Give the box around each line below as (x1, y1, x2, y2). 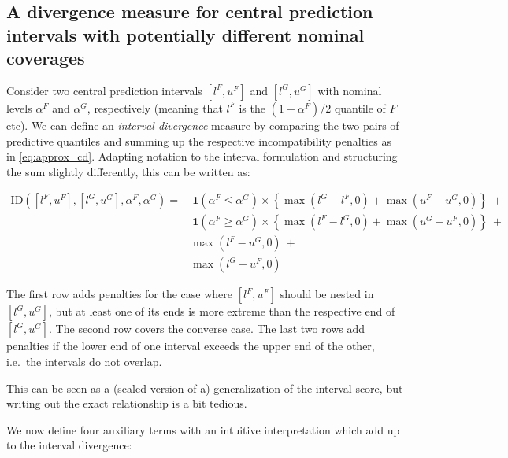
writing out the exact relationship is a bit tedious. (6, 395, 247, 412)
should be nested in (280, 286, 374, 302)
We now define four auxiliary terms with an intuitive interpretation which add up (6, 421, 400, 438)
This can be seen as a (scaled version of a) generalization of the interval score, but (6, 379, 403, 396)
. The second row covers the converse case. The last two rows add (49, 320, 365, 337)
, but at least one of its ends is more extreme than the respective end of (49, 303, 395, 319)
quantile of (334, 99, 386, 116)
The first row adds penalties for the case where (6, 286, 233, 302)
